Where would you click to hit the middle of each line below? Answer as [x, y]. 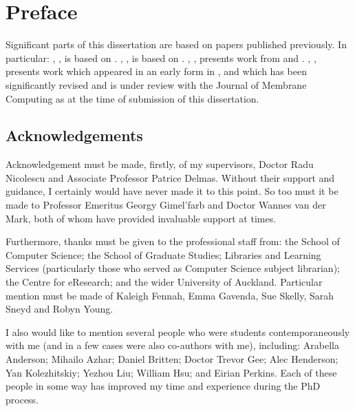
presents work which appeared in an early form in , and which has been [156, 71]
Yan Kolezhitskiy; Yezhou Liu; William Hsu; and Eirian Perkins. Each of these [171, 372]
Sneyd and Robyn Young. [60, 309]
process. [22, 399]
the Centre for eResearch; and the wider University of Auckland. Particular [164, 282]
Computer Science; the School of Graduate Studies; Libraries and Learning [163, 254]
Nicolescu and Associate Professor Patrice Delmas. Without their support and [170, 177]
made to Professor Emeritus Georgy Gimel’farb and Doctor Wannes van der [166, 205]
